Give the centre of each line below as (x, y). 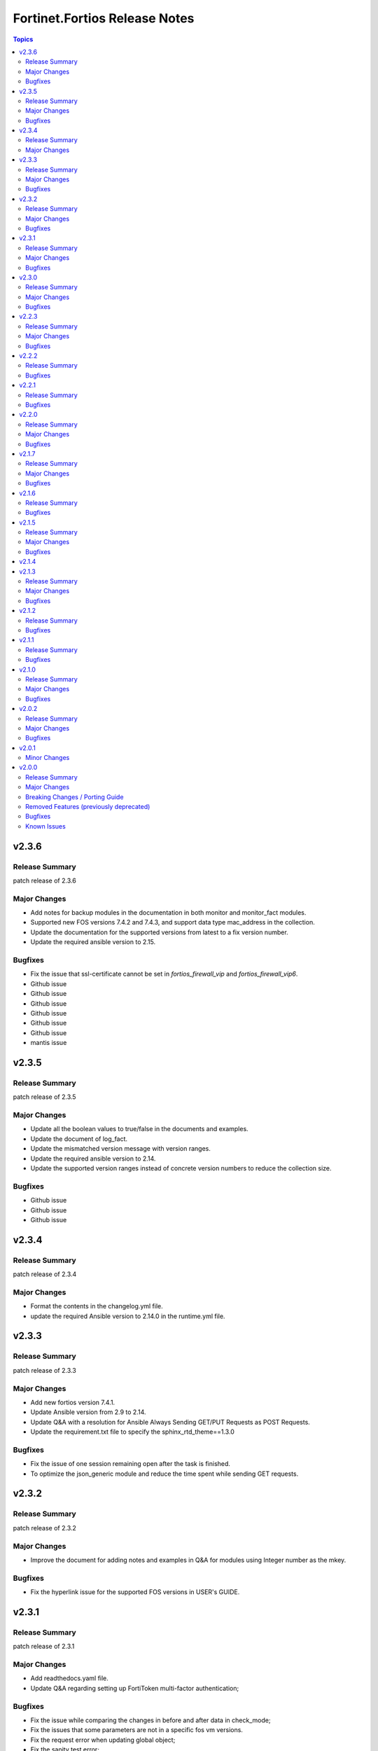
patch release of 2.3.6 (44, 880)
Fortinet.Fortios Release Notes (104, 18)
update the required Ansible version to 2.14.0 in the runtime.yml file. (128, 1316)
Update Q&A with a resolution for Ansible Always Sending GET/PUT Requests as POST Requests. (170, 1422)
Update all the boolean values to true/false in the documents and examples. (139, 1129)
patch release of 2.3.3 (44, 1370)
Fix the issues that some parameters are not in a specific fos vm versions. (136, 1730)
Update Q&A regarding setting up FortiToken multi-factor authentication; (135, 1688)
